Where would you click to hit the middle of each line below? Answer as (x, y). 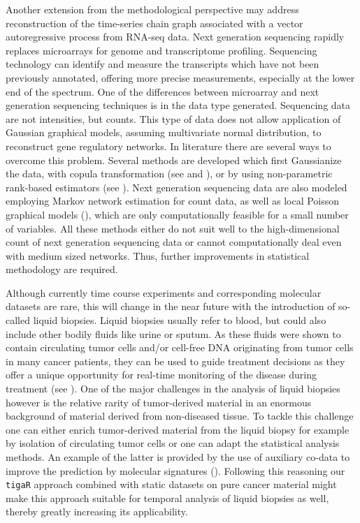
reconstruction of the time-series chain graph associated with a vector (154, 23)
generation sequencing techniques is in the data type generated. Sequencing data (178, 105)
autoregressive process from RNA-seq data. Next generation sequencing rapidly (175, 37)
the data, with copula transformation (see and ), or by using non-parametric (169, 174)
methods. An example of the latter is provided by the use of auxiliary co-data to (178, 457)
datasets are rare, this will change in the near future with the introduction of (171, 306)
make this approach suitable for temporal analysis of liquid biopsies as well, (167, 498)
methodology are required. (62, 269)
